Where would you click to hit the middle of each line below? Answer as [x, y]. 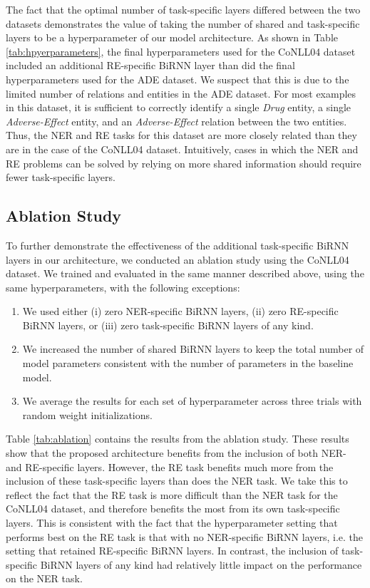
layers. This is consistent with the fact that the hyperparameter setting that [172, 523]
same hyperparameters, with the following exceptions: [123, 287]
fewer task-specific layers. [61, 177]
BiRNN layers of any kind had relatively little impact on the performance [201, 564]
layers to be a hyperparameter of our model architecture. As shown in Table [172, 37]
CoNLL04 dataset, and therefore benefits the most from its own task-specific [173, 509]
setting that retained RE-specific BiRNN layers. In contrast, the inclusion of [172, 551]
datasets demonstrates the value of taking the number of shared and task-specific [183, 23]
